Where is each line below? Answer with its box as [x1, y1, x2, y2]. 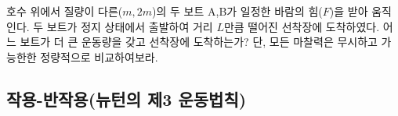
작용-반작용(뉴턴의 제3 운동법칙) [6, 86, 247, 111]
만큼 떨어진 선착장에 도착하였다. [223, 18, 380, 34]
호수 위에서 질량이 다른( [6, 3, 123, 19]
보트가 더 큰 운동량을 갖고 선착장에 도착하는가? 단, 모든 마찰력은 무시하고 [20, 33, 378, 50]
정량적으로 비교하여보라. [40, 48, 158, 65]
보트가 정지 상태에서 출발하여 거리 [46, 18, 213, 34]
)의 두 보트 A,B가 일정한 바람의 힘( [152, 3, 323, 19]
